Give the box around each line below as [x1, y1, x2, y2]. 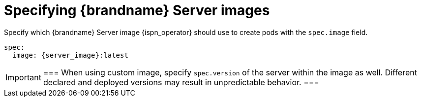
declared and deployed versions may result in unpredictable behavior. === [43, 77, 319, 87]
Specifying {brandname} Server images [4, 2, 270, 19]
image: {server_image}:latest [12, 51, 128, 59]
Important [5, 72, 41, 82]
